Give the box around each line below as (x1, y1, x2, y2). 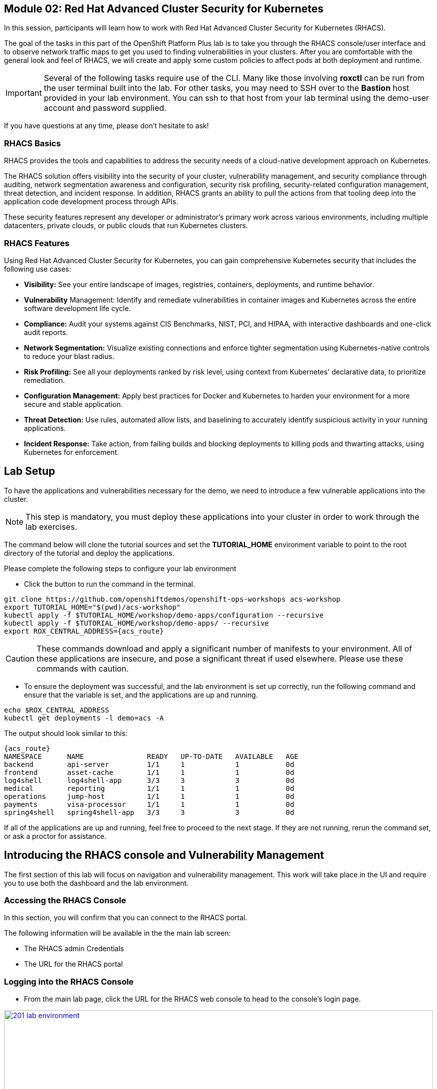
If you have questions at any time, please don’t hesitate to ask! (4, 121, 209, 130)
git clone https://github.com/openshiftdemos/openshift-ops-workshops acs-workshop (4, 595, 341, 603)
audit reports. (24, 328, 68, 337)
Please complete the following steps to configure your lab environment (4, 564, 236, 573)
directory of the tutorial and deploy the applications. (4, 548, 175, 557)
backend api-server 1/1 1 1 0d (4, 760, 294, 768)
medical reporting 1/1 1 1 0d (4, 784, 294, 792)
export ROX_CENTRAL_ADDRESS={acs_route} (4, 627, 164, 635)
